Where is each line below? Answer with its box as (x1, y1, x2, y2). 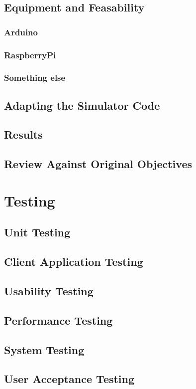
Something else (4, 71, 66, 84)
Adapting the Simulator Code (4, 97, 160, 113)
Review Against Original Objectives (4, 156, 192, 172)
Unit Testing (4, 224, 71, 240)
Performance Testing (4, 312, 113, 328)
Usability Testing (4, 283, 94, 298)
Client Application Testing (4, 254, 143, 269)
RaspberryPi (4, 48, 56, 61)
